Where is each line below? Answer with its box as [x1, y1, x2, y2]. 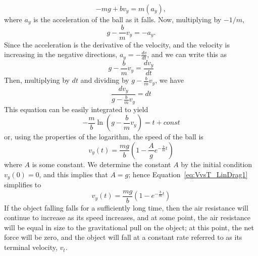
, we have [155, 75, 184, 85]
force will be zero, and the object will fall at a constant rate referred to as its [4, 232, 242, 242]
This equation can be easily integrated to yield [4, 104, 148, 114]
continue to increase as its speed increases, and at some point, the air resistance [4, 212, 251, 223]
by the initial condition [181, 159, 252, 169]
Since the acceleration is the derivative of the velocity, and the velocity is [4, 39, 230, 49]
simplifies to [4, 179, 41, 190]
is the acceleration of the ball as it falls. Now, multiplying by [33, 14, 222, 24]
